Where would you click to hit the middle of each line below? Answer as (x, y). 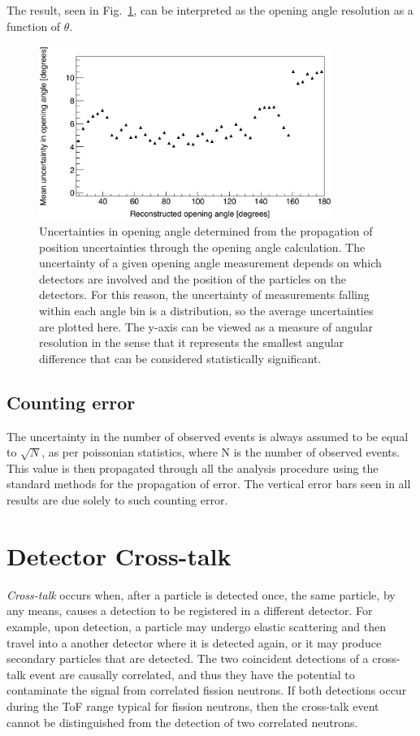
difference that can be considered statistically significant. (180, 358)
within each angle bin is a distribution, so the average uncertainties (206, 311)
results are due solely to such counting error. (117, 500)
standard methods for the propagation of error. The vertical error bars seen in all (209, 484)
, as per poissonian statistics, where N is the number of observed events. (221, 452)
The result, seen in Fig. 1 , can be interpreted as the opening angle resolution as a (210, 10)
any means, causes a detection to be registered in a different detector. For (190, 610)
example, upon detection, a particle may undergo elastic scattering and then (196, 626)
